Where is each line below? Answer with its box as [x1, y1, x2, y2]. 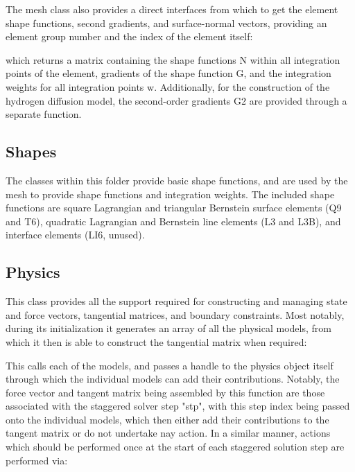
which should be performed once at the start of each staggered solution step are [6, 439, 345, 454]
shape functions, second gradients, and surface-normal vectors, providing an [6, 15, 327, 30]
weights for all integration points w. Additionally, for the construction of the [6, 79, 330, 94]
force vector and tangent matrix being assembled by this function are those [6, 385, 325, 399]
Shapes [6, 141, 57, 162]
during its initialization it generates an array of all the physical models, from [6, 321, 331, 335]
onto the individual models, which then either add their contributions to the [6, 412, 329, 426]
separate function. [6, 107, 82, 121]
